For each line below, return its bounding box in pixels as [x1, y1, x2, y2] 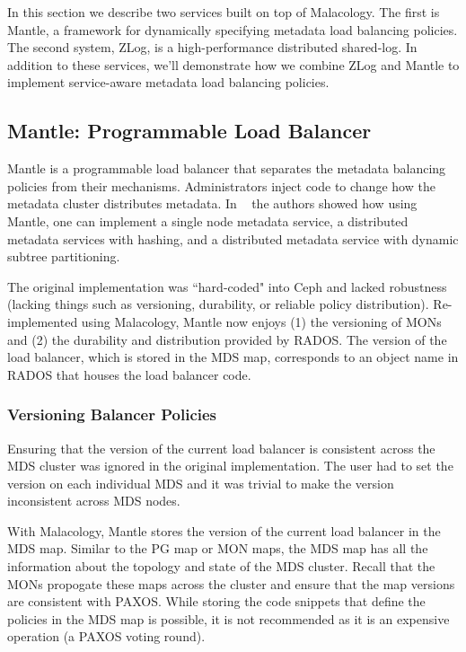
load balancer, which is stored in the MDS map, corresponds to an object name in [7, 348, 459, 366]
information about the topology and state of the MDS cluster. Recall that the [7, 557, 435, 576]
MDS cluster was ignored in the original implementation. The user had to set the [7, 456, 453, 475]
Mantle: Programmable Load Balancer [7, 117, 372, 145]
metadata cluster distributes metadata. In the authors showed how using [7, 194, 418, 213]
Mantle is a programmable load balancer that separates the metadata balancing [7, 159, 446, 178]
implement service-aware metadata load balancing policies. [7, 73, 330, 92]
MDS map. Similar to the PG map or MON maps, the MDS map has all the [7, 539, 428, 558]
